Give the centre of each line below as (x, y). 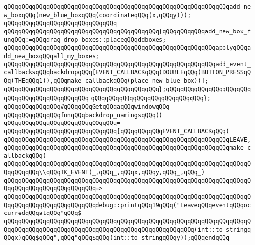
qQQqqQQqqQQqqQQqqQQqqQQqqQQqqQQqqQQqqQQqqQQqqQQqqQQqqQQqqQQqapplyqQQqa (127, 48)
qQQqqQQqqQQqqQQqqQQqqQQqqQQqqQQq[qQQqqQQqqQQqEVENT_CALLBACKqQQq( (117, 131)
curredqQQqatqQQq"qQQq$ (43, 213)
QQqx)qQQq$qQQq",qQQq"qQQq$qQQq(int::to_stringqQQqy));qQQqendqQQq (117, 238)
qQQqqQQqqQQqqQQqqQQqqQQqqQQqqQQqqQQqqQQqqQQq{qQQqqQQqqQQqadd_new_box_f (127, 31)
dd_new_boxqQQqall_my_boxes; (52, 56)
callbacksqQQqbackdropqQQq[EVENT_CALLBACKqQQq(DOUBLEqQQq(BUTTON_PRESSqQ (127, 73)
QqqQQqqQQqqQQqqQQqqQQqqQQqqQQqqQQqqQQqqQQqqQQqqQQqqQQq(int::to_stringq (127, 230)
